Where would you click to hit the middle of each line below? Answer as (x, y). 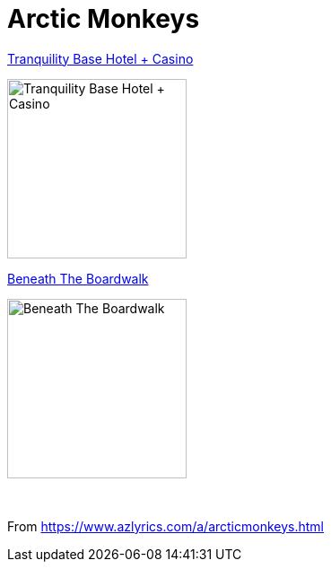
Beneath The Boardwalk (78, 278)
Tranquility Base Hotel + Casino (100, 58)
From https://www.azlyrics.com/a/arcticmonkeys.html (165, 526)
